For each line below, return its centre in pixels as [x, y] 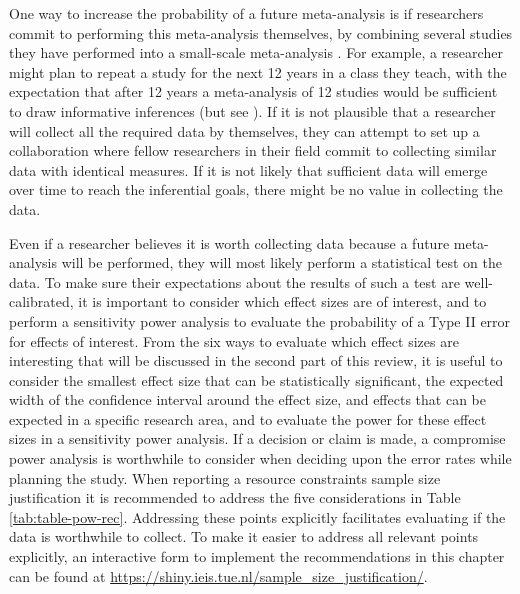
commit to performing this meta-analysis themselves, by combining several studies [261, 32]
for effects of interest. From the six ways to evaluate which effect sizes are [234, 340]
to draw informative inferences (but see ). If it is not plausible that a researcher [252, 110]
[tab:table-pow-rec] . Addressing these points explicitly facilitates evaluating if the [257, 516]
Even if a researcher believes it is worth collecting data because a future [229, 242]
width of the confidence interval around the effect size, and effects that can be [247, 399]
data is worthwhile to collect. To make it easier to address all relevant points [244, 536]
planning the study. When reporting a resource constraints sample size [225, 477]
